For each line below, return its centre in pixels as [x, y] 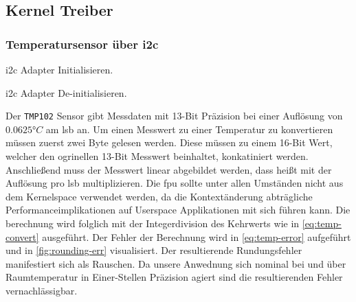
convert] [22, 236]
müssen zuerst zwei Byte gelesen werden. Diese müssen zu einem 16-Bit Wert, [169, 142]
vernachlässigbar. [42, 290]
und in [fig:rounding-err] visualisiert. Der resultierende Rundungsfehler [154, 250]
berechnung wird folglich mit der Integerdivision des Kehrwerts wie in [153, 223]
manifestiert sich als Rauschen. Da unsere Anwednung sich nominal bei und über [176, 263]
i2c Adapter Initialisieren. [59, 69]
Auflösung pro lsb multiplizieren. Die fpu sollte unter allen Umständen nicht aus [175, 183]
